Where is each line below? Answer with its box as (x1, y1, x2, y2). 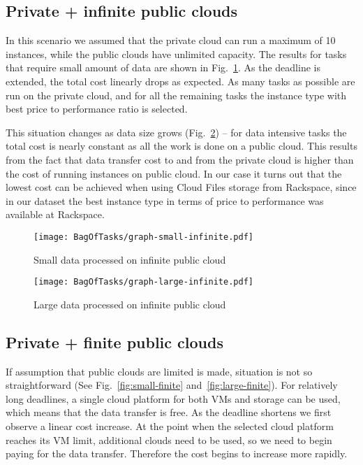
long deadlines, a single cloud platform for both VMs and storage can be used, (6, 391, 341, 406)
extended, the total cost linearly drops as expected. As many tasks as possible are (6, 73, 355, 88)
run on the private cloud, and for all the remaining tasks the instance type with (6, 87, 347, 102)
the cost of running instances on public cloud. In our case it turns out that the (6, 166, 342, 180)
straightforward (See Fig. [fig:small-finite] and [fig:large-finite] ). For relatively (6, 378, 338, 392)
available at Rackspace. (6, 207, 105, 222)
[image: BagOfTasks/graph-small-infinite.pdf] (34, 231, 253, 242)
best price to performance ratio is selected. (6, 101, 188, 116)
